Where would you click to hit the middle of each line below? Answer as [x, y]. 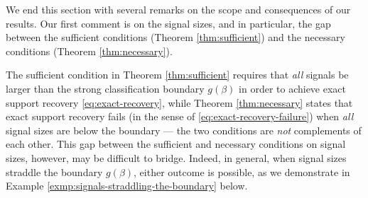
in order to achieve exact [293, 88]
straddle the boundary [54, 171]
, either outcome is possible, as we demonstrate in [242, 171]
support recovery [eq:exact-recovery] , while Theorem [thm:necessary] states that [179, 102]
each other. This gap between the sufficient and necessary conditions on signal [176, 144]
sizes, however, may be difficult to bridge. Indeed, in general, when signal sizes [176, 157]
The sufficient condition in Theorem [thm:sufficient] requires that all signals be [177, 75]
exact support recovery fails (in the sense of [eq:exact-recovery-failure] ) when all [180, 116]
